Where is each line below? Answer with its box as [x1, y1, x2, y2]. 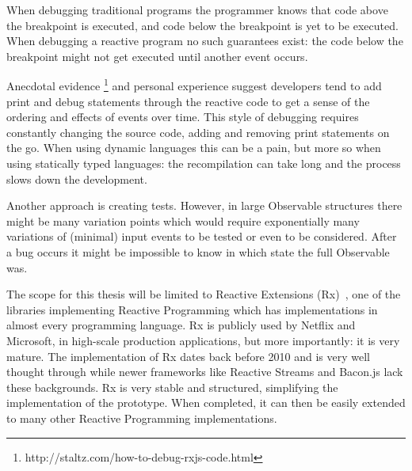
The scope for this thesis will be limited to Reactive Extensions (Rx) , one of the [6, 286, 401, 302]
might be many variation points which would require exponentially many [6, 212, 360, 229]
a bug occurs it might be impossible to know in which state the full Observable [6, 243, 390, 260]
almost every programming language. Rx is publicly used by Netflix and [6, 317, 356, 333]
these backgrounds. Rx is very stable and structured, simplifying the [6, 378, 338, 395]
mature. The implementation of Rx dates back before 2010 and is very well [6, 348, 370, 364]
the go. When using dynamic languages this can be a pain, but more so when [6, 139, 381, 156]
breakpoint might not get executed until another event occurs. [6, 47, 308, 64]
